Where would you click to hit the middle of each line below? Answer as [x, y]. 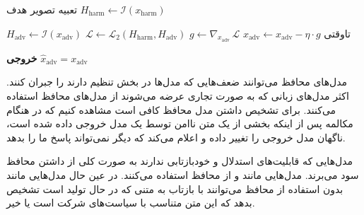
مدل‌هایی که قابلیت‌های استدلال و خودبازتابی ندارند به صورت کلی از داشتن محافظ [180, 161]
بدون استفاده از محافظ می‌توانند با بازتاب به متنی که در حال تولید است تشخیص [175, 188]
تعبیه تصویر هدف [42, 9]
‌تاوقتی [337, 33]
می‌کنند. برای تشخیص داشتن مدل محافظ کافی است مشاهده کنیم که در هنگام [171, 109]
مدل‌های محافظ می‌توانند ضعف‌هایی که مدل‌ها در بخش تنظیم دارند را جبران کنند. [177, 82]
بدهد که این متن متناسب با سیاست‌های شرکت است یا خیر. [131, 203]
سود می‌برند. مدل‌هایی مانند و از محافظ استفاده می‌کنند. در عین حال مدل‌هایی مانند [183, 174]
